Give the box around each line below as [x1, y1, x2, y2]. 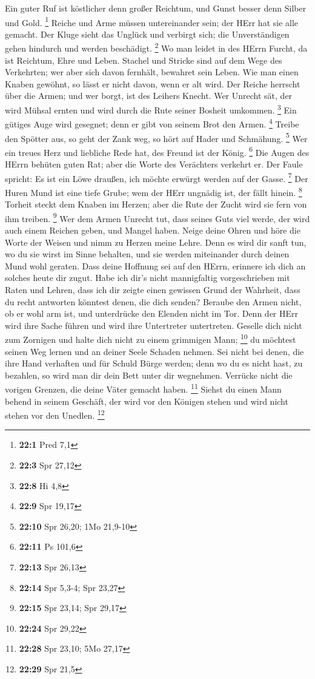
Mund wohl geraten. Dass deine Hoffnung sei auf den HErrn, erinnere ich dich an [5, 259, 306, 272]
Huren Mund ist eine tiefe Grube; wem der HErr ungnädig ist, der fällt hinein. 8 [5, 184, 302, 198]
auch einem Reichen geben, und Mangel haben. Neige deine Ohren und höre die [5, 224, 300, 236]
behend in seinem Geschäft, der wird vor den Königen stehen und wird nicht [5, 394, 288, 407]
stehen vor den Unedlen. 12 [5, 407, 105, 421]
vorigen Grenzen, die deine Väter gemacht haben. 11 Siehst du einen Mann [5, 381, 282, 396]
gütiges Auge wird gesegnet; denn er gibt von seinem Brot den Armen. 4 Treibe [5, 116, 299, 130]
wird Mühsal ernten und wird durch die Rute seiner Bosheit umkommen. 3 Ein [5, 102, 297, 116]
